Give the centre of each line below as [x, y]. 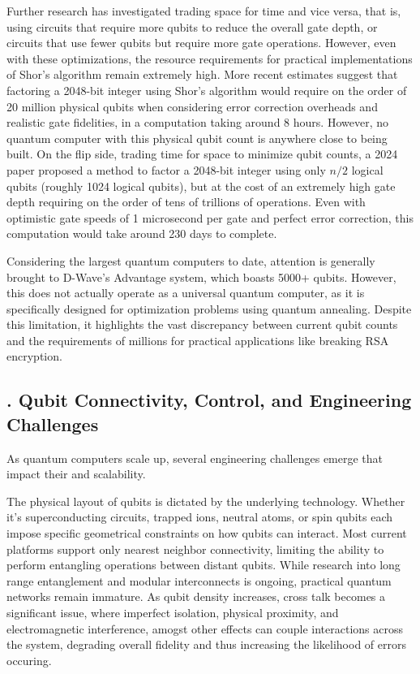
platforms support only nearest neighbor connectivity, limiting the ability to [195, 549]
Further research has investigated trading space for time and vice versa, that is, [204, 11]
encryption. [34, 356]
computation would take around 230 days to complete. [142, 233]
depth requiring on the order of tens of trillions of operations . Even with [186, 202]
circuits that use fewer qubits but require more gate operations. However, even [201, 43]
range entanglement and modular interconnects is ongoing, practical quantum [199, 580]
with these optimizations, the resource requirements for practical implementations [210, 58]
